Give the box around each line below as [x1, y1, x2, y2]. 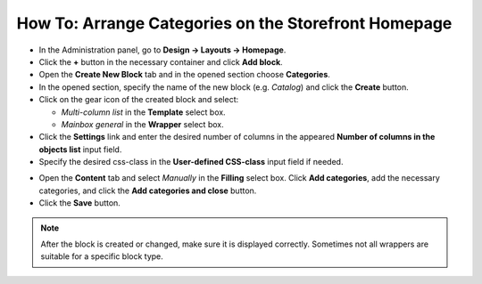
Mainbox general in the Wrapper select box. [61, 118, 224, 129]
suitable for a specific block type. [40, 251, 164, 262]
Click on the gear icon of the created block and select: [38, 94, 239, 105]
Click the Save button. [38, 198, 120, 208]
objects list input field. [38, 143, 122, 155]
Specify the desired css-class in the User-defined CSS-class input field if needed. [38, 157, 344, 167]
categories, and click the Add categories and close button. [38, 185, 257, 196]
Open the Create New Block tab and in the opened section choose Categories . [38, 69, 330, 80]
